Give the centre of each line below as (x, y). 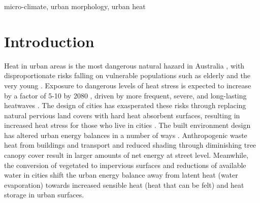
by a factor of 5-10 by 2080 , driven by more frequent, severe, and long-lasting (125, 95)
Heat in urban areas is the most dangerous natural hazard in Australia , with (124, 65)
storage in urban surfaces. (44, 195)
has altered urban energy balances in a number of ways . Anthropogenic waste (126, 135)
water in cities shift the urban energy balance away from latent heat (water (121, 175)
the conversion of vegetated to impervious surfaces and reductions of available (125, 165)
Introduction (49, 41)
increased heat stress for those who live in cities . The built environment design (127, 125)
